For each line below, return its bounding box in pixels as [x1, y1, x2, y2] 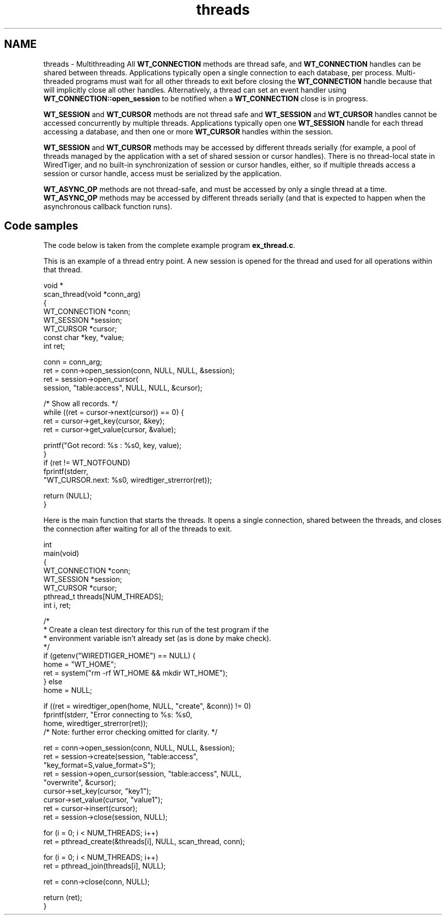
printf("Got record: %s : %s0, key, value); [43, 441, 182, 450]
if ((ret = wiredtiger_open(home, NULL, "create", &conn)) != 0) [43, 702, 252, 711]
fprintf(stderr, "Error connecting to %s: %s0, [43, 710, 192, 719]
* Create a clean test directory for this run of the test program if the [43, 625, 269, 634]
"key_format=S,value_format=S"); [43, 761, 156, 770]
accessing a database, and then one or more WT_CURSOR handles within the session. [43, 127, 333, 136]
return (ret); [43, 893, 82, 902]
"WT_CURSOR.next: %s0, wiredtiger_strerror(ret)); [43, 476, 212, 485]
